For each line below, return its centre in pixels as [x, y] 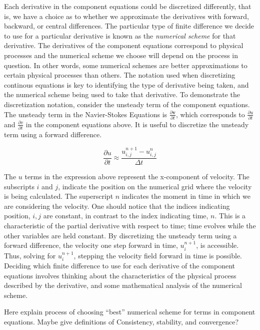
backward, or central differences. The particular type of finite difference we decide [129, 26]
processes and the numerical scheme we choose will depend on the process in [121, 55]
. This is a [230, 216]
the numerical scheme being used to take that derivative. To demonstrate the [122, 94]
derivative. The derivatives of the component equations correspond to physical [124, 45]
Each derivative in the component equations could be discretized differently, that [128, 6]
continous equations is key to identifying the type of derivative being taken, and [126, 84]
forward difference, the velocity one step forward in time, [91, 245]
